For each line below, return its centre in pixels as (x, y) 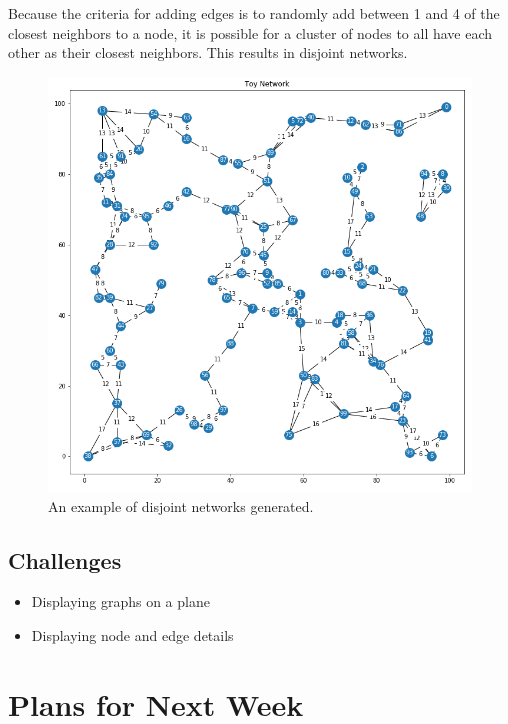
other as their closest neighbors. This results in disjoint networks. (208, 52)
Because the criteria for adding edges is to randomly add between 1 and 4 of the (254, 13)
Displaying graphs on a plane (120, 601)
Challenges (65, 559)
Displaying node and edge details (132, 634)
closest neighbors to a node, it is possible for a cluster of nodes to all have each (250, 32)
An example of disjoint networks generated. (181, 505)
